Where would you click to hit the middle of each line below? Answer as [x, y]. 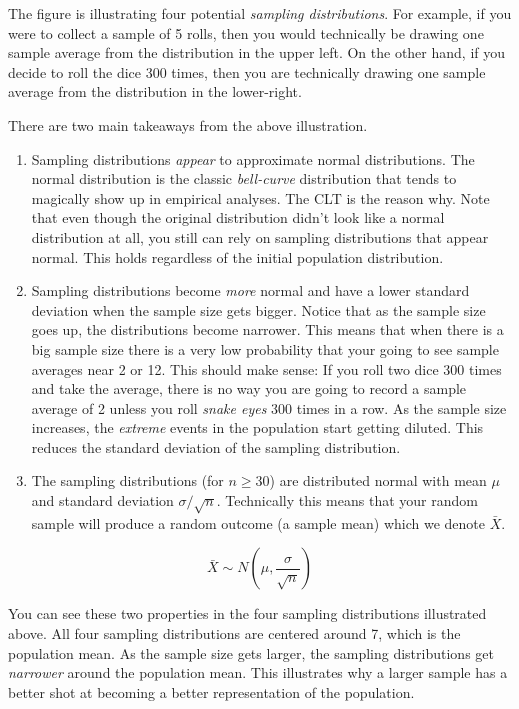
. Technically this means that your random [347, 500]
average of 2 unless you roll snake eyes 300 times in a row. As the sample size [269, 407]
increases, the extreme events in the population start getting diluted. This [257, 427]
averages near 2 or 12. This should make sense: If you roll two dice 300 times [266, 368]
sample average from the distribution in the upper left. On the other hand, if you [257, 52]
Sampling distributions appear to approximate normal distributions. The [253, 158]
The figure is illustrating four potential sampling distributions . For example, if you [260, 13]
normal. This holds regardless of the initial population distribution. [237, 256]
